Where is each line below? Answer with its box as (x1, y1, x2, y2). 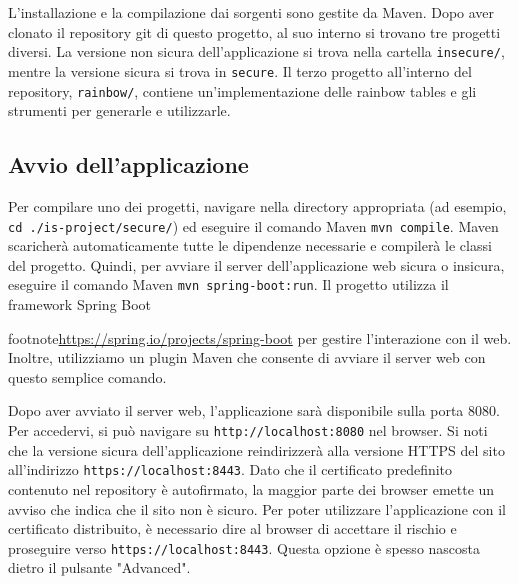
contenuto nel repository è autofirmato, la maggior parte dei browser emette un (8, 478, 495, 499)
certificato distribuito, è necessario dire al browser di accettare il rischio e (8, 518, 457, 539)
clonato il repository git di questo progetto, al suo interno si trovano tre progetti (8, 21, 501, 42)
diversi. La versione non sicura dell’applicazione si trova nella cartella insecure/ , (8, 41, 505, 62)
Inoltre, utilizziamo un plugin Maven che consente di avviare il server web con (8, 347, 486, 368)
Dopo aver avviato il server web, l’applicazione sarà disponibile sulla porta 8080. (8, 400, 500, 421)
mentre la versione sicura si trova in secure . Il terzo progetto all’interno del (8, 60, 472, 81)
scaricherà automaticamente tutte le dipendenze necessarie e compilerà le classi (8, 235, 492, 256)
